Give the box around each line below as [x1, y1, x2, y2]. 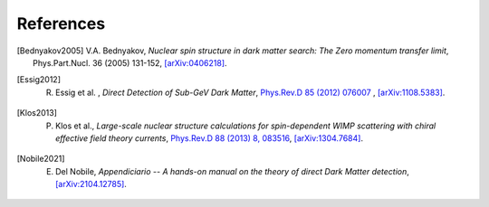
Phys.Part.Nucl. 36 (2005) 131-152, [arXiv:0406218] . [33, 57, 227, 68]
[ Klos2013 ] [16, 108, 58, 118]
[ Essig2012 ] [16, 74, 61, 85]
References [16, 14, 106, 33]
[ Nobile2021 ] [16, 154, 65, 165]
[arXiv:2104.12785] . [55, 179, 127, 190]
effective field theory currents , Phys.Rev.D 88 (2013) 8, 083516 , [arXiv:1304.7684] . [55, 132, 364, 144]
